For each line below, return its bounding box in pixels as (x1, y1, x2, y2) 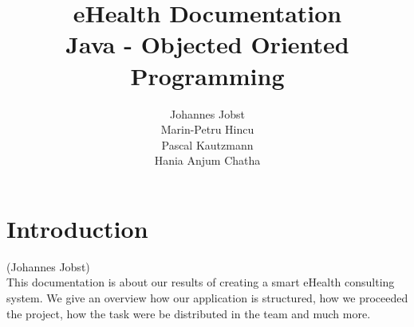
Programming (130, 59, 285, 91)
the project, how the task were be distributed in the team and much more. (6, 305, 371, 321)
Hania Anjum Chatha (154, 152, 261, 169)
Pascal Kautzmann (161, 136, 254, 153)
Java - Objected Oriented (65, 28, 349, 60)
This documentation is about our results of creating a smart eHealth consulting (6, 274, 395, 290)
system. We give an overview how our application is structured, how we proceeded (6, 290, 408, 306)
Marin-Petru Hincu (160, 121, 254, 138)
